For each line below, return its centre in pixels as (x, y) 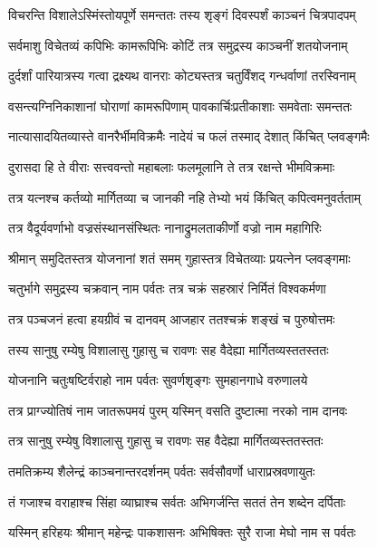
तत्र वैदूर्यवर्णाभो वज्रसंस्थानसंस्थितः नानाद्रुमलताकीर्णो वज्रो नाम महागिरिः (165, 228)
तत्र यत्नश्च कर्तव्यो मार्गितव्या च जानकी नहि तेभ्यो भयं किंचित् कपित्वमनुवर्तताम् (184, 197)
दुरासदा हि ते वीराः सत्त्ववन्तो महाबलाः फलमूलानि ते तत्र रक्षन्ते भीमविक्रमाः (172, 166)
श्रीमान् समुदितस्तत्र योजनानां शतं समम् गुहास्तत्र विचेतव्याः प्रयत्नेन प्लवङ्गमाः (179, 258)
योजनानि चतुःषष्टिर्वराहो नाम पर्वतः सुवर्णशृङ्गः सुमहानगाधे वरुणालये (158, 380)
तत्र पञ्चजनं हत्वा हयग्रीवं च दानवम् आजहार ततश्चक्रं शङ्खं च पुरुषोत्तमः (172, 318)
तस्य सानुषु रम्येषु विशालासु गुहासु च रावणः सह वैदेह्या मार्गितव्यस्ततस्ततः (169, 349)
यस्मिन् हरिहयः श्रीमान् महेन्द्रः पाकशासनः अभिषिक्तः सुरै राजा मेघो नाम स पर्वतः (182, 532)
